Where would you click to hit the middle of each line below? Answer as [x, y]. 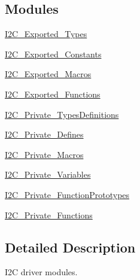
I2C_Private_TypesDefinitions [62, 114]
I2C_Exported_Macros [48, 74]
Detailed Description [70, 247]
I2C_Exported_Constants [53, 54]
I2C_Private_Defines [44, 134]
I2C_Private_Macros [44, 154]
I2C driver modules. [41, 272]
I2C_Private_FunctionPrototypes [67, 194]
